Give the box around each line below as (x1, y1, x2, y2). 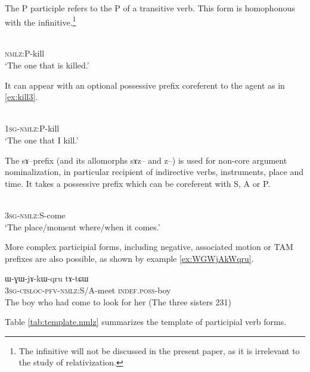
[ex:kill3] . (5, 90, 38, 103)
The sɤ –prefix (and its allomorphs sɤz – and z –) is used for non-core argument (5, 154, 287, 166)
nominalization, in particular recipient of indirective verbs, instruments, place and (5, 165, 304, 178)
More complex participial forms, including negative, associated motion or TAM (5, 240, 293, 253)
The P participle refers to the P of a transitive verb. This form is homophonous (5, 2, 295, 14)
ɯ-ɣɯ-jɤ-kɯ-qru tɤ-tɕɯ (5, 272, 89, 285)
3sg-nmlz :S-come (5, 208, 66, 221)
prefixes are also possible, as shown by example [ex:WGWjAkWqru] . (5, 252, 254, 264)
